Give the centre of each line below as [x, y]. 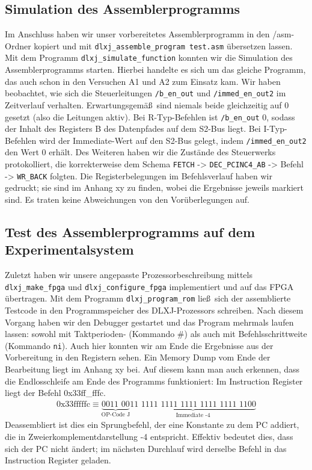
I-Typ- [275, 128]
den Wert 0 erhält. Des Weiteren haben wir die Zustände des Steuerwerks [140, 152]
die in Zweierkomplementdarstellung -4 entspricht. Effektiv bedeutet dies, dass [149, 436]
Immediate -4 [193, 415]
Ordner [18, 45]
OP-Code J [116, 414]
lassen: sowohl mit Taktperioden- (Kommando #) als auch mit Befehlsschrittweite [156, 334]
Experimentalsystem [69, 249]
